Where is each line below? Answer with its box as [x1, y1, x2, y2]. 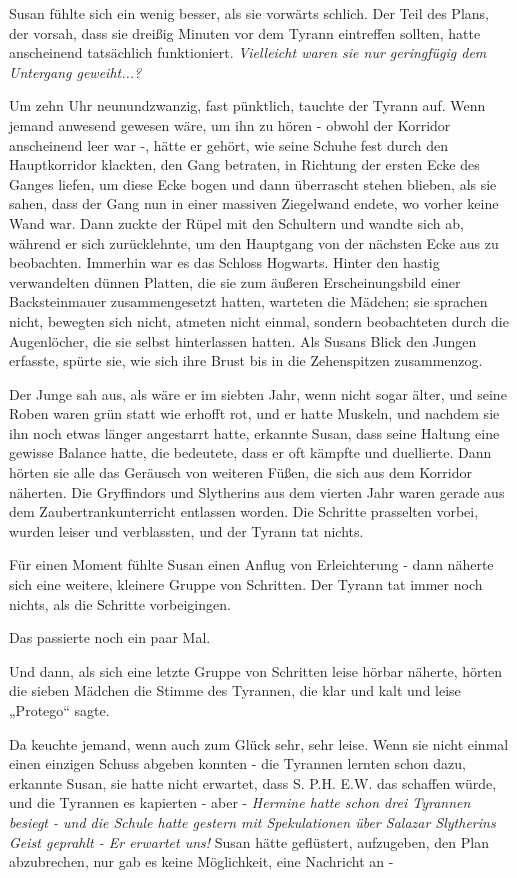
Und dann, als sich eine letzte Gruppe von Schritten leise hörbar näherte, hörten [9, 660, 502, 681]
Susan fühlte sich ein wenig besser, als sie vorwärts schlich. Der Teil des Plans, [9, 3, 489, 23]
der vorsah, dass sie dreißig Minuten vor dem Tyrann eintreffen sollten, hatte [9, 22, 481, 43]
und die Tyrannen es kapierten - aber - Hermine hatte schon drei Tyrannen [9, 792, 471, 813]
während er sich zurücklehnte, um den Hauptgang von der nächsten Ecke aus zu [9, 232, 499, 253]
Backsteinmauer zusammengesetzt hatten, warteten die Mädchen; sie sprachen [9, 291, 488, 312]
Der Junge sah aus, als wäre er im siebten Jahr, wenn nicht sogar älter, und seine [9, 383, 507, 404]
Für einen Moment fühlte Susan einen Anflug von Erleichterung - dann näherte [9, 554, 494, 575]
